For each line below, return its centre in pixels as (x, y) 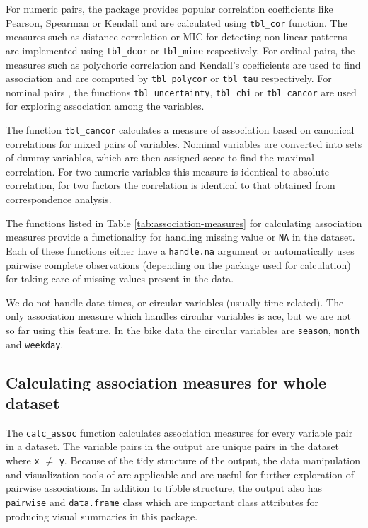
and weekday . (35, 344)
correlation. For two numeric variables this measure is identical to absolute (167, 171)
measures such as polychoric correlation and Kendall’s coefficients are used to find (183, 64)
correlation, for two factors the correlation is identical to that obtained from (171, 185)
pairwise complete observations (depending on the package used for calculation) (178, 264)
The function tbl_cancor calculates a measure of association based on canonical (180, 130)
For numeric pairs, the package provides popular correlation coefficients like (169, 8)
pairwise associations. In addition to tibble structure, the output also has (164, 488)
